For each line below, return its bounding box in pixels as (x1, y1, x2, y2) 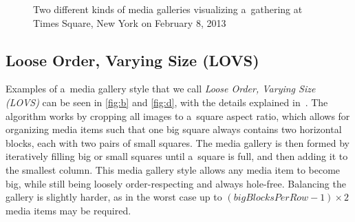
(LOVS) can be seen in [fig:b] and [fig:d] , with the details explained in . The (6, 94, 328, 109)
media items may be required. (6, 203, 131, 217)
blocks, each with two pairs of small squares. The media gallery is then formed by (6, 135, 349, 150)
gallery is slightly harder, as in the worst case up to (6, 190, 222, 204)
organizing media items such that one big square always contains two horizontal (6, 122, 342, 137)
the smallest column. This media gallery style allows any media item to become (6, 162, 341, 176)
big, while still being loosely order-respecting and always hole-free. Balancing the (6, 176, 346, 190)
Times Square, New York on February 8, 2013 (33, 15, 226, 30)
